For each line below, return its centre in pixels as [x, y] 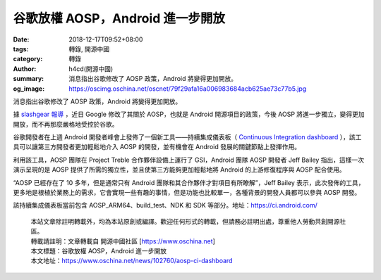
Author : [25, 69]
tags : [21, 49]
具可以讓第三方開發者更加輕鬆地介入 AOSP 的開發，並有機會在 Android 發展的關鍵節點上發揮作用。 [157, 147]
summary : [29, 79]
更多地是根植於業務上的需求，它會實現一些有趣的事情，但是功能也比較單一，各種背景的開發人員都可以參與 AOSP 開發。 [187, 193]
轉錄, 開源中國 [89, 49]
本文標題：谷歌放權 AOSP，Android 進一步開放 [99, 250]
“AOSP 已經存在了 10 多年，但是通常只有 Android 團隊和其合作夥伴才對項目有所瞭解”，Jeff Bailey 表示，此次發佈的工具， [189, 182]
